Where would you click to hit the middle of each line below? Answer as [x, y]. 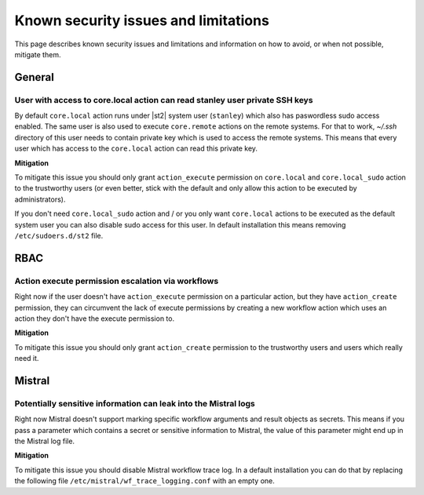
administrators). [40, 199]
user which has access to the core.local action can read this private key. [136, 148]
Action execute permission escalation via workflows [117, 281]
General [35, 77]
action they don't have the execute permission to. [95, 318]
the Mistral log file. [44, 441]
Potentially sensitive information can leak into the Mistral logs [135, 403]
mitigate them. [38, 54]
